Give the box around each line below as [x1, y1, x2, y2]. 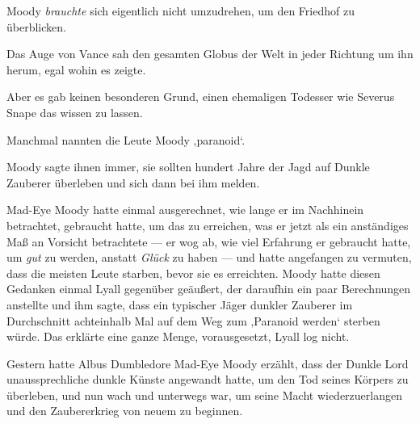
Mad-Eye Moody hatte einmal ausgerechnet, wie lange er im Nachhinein [6, 201, 364, 218]
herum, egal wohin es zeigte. [6, 61, 146, 78]
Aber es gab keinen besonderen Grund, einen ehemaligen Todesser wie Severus [6, 88, 395, 105]
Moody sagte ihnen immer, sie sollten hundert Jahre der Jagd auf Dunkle [6, 158, 370, 175]
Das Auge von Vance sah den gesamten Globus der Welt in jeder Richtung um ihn [6, 45, 414, 62]
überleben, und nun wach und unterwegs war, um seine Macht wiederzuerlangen [6, 386, 402, 403]
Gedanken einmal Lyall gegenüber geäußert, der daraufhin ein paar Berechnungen [6, 280, 411, 297]
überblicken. [6, 18, 66, 35]
